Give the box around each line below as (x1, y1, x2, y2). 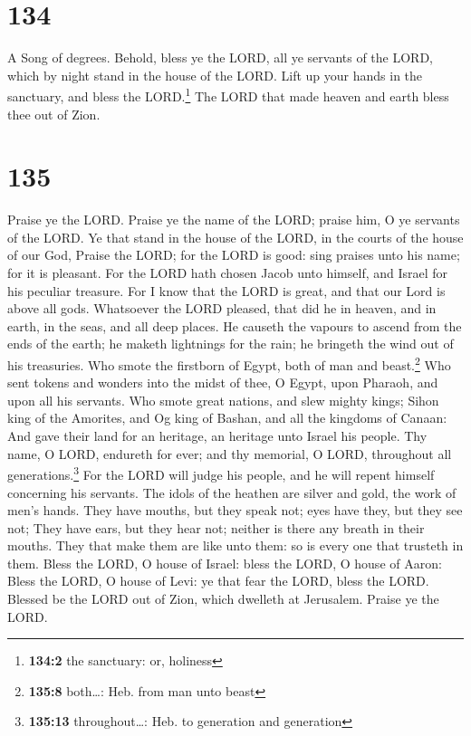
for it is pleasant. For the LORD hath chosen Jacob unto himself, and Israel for (7, 263, 448, 282)
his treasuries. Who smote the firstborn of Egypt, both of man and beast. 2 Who (7, 353, 451, 374)
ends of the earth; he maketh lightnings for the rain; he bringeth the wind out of (7, 334, 454, 353)
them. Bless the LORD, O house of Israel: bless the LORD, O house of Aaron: (7, 553, 442, 572)
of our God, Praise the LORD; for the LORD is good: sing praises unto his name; (7, 245, 460, 264)
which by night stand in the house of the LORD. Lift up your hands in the (7, 65, 423, 84)
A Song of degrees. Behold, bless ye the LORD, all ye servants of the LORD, (7, 48, 433, 67)
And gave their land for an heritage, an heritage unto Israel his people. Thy (7, 426, 428, 445)
